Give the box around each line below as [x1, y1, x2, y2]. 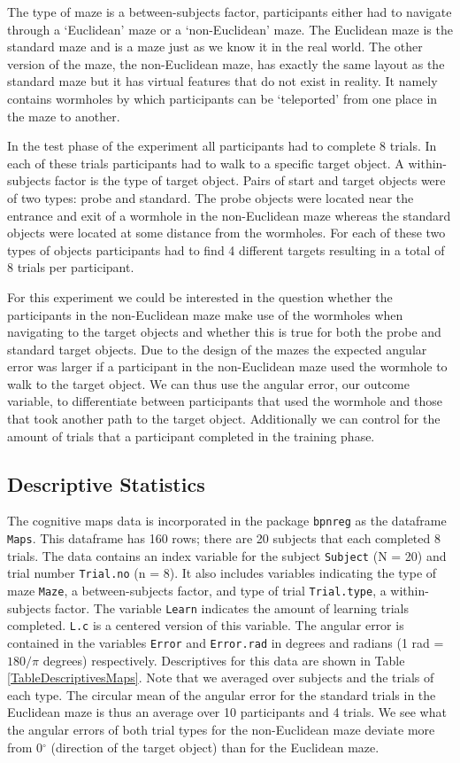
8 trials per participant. [7, 258, 134, 276]
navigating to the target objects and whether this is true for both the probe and [7, 323, 441, 341]
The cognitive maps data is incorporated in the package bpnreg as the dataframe [7, 511, 447, 530]
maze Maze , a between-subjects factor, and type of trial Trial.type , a [7, 581, 387, 600]
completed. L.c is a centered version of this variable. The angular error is [7, 616, 404, 635]
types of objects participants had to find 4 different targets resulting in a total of [7, 240, 445, 259]
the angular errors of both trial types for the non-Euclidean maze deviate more [7, 720, 435, 739]
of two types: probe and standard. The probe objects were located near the [7, 188, 414, 206]
